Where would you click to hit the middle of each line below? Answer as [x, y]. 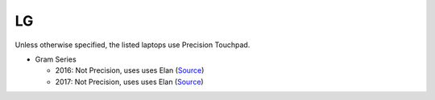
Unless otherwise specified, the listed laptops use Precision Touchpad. [133, 45]
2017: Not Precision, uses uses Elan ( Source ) [130, 82]
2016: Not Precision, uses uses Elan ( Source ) [130, 70]
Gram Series [56, 59]
